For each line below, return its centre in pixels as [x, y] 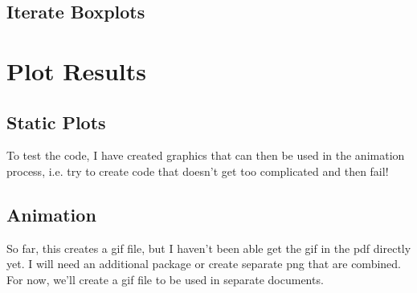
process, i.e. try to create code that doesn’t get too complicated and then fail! [198, 171]
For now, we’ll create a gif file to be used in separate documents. [165, 279]
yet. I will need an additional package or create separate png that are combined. [204, 264]
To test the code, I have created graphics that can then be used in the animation [206, 155]
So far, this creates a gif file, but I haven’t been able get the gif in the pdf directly [209, 248]
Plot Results [76, 70]
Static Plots [56, 122]
